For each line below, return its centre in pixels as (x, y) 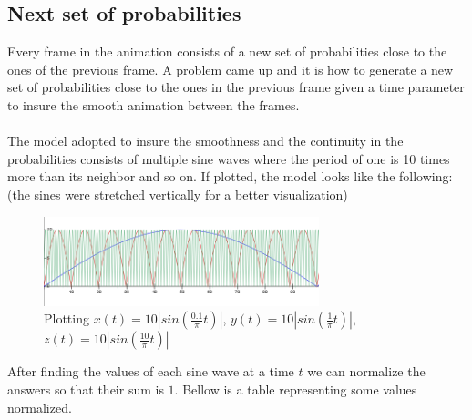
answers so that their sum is (86, 389)
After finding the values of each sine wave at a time (151, 371)
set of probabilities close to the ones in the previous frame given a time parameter (236, 87)
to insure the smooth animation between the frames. (154, 104)
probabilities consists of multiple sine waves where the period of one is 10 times (229, 158)
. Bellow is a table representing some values (296, 389)
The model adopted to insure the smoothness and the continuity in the (205, 141)
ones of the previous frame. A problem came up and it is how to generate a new (231, 69)
